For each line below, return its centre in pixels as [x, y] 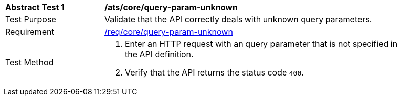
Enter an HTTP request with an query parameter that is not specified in [261, 44]
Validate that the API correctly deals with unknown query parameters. [238, 19]
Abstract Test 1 [35, 7]
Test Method [29, 62]
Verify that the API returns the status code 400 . [214, 72]
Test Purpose [31, 19]
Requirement [30, 32]
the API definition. [159, 54]
